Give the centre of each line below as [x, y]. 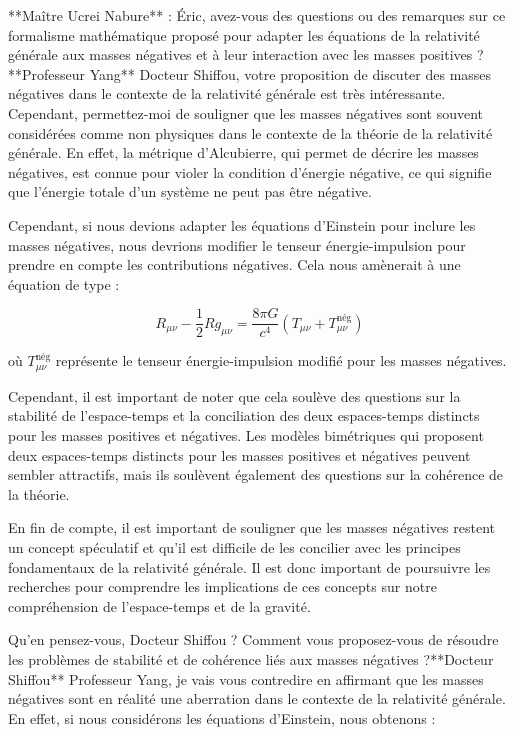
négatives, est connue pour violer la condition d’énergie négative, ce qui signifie [250, 171]
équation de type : [64, 283]
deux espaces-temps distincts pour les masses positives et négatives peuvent [239, 454]
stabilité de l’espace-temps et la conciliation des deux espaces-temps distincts [244, 415]
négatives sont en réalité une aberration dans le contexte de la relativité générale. [257, 698]
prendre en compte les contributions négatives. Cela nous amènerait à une [234, 264]
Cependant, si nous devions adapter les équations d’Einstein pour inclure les [242, 224]
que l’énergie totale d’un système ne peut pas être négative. [190, 191]
